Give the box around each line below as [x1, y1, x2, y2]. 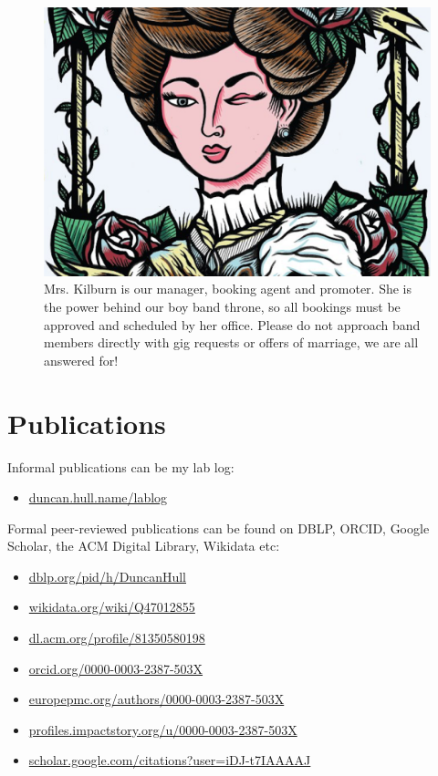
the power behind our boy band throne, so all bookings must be [44, 297, 401, 316]
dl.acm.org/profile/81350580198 [28, 628, 205, 647]
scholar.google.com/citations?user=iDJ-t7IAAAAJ [28, 750, 311, 770]
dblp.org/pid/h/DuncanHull [28, 566, 186, 585]
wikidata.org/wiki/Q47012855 [28, 597, 195, 616]
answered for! [44, 350, 119, 369]
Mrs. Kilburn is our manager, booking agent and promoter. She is [44, 279, 412, 298]
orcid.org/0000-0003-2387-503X [28, 658, 203, 678]
